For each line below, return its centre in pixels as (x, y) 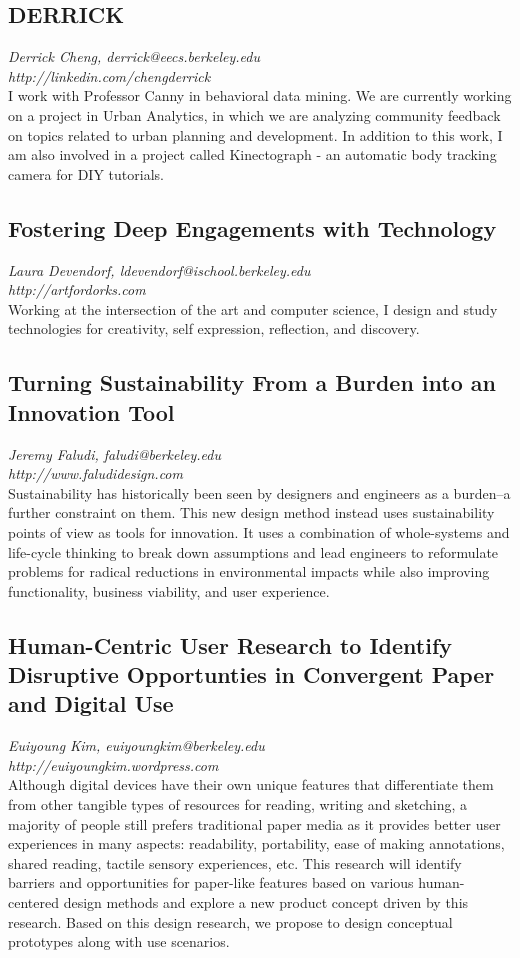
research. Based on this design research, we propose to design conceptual (230, 921)
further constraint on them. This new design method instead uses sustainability (251, 512)
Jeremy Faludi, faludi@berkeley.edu (114, 453)
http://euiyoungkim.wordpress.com (113, 764)
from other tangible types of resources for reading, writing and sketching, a (238, 804)
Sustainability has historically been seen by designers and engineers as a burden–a (259, 492)
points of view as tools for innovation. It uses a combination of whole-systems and (259, 531)
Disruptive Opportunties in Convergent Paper (251, 674)
